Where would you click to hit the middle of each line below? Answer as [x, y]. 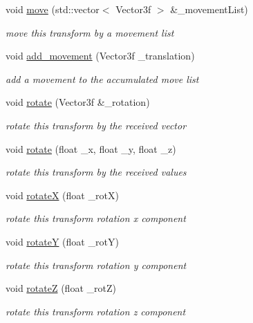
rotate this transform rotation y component [96, 265]
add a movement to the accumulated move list [102, 79]
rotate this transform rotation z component [96, 311]
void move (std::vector [53, 9]
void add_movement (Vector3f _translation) [100, 56]
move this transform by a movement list [90, 32]
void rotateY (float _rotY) [62, 241]
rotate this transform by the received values [96, 172]
